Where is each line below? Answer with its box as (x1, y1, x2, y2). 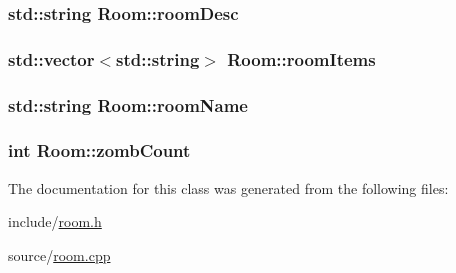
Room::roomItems (227, 46, 376, 71)
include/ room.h (8, 211, 102, 232)
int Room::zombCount (8, 138, 191, 163)
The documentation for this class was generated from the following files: (8, 177, 449, 198)
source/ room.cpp (8, 244, 111, 265)
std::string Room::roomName (8, 92, 248, 117)
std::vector (8, 46, 95, 71)
